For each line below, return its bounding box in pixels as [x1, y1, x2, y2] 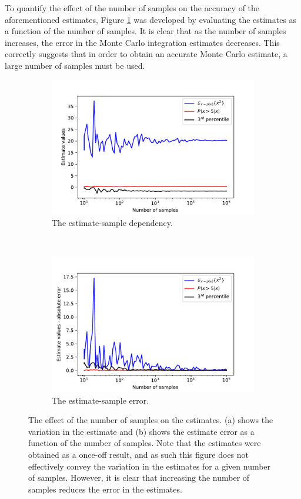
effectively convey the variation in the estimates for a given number [28, 460, 271, 472]
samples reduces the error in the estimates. [28, 483, 182, 495]
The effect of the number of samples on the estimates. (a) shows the [28, 414, 273, 426]
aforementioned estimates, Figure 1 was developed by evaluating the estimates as [5, 13, 297, 25]
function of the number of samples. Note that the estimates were [28, 437, 261, 449]
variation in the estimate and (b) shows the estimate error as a [28, 425, 255, 437]
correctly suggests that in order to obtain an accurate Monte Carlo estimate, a [5, 48, 287, 60]
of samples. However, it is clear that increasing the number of [28, 471, 250, 484]
